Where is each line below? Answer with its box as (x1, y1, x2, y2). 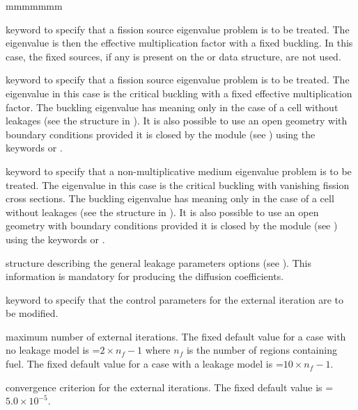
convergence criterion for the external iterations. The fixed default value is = (6, 379, 334, 394)
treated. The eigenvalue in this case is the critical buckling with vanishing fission (6, 177, 350, 192)
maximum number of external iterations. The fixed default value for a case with (6, 329, 346, 343)
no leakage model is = (6, 343, 100, 357)
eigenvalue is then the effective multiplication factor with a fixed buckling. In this (6, 35, 353, 50)
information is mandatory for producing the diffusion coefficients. (6, 269, 284, 284)
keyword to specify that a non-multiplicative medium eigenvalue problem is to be (6, 163, 352, 178)
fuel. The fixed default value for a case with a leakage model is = (6, 356, 283, 371)
